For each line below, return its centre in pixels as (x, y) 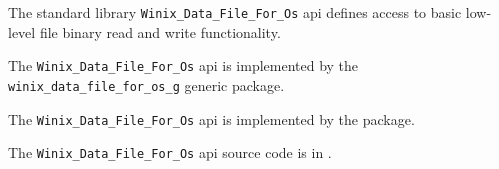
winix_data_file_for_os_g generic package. (146, 84)
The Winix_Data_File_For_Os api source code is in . (170, 152)
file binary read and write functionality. (160, 31)
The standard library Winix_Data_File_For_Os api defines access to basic (235, 12)
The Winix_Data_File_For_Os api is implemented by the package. (211, 118)
